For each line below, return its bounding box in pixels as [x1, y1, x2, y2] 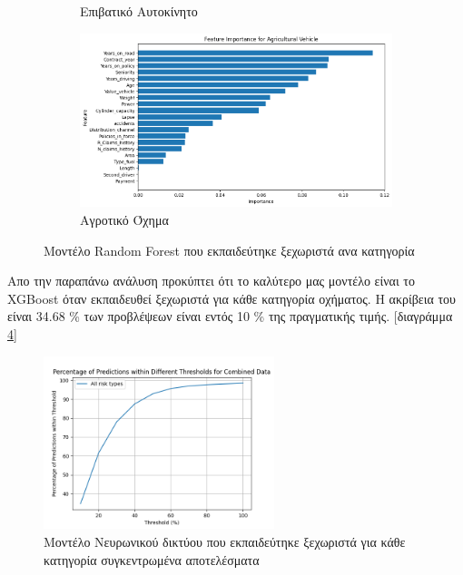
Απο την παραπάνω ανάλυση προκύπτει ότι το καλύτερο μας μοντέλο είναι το [7, 271, 415, 290]
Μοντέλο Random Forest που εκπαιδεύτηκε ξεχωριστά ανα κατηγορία [44, 240, 415, 259]
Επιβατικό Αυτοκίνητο [80, 2, 198, 20]
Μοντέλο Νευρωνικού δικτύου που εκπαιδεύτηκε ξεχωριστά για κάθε [44, 531, 406, 551]
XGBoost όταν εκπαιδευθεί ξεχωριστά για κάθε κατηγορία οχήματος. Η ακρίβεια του [7, 288, 457, 307]
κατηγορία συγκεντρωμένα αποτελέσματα [44, 550, 260, 569]
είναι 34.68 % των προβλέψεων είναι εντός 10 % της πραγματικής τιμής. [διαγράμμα [7, 307, 453, 326]
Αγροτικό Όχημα [80, 210, 169, 229]
